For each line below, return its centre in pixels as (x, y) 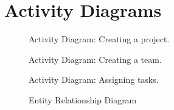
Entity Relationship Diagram (83, 99)
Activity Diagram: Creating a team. (95, 59)
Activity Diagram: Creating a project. (99, 39)
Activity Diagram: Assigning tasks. (94, 79)
